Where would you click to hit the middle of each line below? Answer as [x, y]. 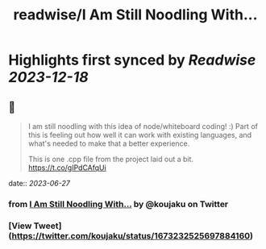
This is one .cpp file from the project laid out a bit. [111, 159]
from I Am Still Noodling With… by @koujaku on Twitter [118, 204]
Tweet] [48, 226]
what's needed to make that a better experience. [109, 143]
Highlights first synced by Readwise [132, 60]
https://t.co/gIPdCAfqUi [67, 168]
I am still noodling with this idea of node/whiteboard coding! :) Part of [143, 126]
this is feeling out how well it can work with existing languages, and [140, 135]
